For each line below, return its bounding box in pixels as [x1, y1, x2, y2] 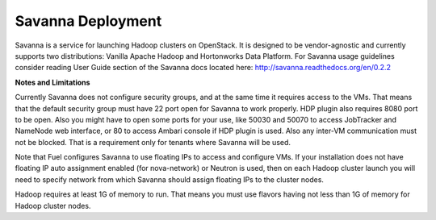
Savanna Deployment [15, 12, 162, 30]
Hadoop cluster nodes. [15, 201, 91, 210]
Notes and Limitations [15, 77, 90, 87]
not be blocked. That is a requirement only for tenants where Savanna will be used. [15, 137, 291, 147]
